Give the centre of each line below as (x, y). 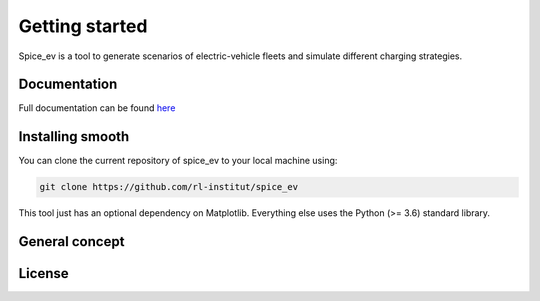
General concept (71, 241)
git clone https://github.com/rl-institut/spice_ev (169, 187)
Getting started (83, 26)
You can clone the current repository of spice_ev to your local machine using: (178, 161)
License (43, 273)
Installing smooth (74, 136)
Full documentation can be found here (97, 108)
